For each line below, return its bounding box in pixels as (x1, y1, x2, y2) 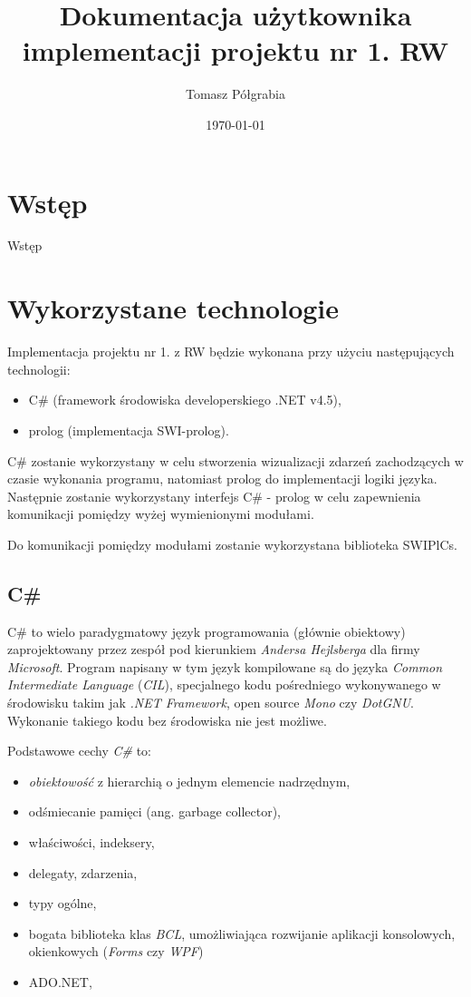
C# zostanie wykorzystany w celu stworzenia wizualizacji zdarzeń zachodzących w (7, 451, 464, 470)
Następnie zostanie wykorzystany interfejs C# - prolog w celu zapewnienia (7, 486, 421, 505)
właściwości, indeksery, (28, 833, 155, 852)
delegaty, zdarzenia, (28, 863, 138, 882)
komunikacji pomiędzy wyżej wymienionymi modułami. (7, 504, 314, 523)
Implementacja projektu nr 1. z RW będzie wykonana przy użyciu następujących (7, 342, 455, 361)
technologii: (7, 359, 71, 378)
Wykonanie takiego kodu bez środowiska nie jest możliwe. (7, 710, 327, 729)
